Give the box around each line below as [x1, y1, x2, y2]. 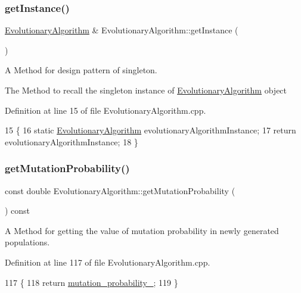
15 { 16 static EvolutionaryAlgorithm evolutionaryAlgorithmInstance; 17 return [5, 124, 296, 136]
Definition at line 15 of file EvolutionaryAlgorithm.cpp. [5, 104, 206, 116]
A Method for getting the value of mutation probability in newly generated [5, 224, 279, 236]
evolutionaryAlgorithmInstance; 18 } [5, 135, 138, 148]
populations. [5, 236, 50, 248]
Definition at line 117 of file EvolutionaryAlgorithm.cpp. [5, 255, 210, 268]
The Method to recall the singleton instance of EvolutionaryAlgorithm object [5, 84, 287, 96]
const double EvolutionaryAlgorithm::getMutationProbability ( [5, 184, 235, 197]
